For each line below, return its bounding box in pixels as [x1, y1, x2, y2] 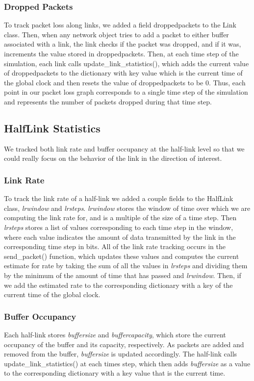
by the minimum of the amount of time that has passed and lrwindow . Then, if [4, 270, 241, 280]
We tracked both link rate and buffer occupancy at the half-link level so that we [4, 143, 245, 153]
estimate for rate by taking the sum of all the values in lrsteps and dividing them [4, 260, 248, 271]
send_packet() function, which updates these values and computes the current [4, 251, 239, 261]
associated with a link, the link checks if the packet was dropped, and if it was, [4, 39, 241, 49]
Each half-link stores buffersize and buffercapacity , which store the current [4, 329, 226, 339]
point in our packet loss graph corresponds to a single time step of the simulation [4, 87, 248, 97]
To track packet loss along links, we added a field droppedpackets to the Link [4, 20, 236, 30]
